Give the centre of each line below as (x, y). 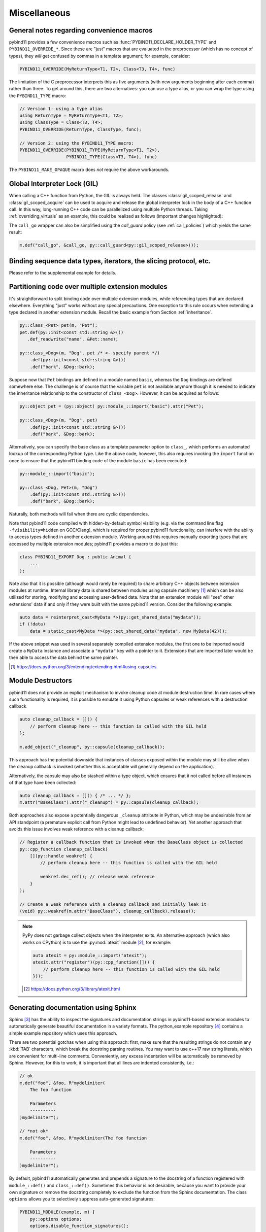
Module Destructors (41, 681)
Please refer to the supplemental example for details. (63, 273)
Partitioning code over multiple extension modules (88, 287)
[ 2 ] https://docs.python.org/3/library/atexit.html (72, 989)
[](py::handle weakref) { (61, 856)
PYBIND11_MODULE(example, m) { (57, 1212)
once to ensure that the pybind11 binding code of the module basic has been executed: (98, 460)
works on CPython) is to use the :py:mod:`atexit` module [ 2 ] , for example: (97, 942)
